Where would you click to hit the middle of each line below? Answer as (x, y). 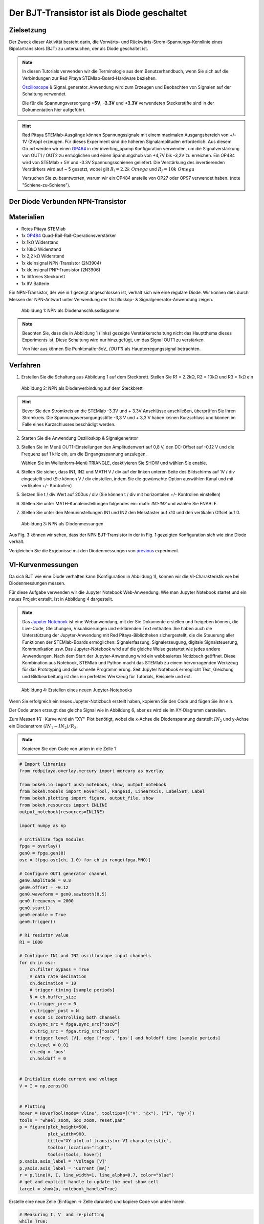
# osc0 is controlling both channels (75, 1017)
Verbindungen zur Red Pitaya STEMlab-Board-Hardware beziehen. (89, 78)
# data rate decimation (58, 976)
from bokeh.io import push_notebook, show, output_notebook (93, 784)
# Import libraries (43, 764)
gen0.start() (35, 908)
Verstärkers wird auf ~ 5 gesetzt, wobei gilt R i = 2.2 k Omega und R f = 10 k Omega (109, 170)
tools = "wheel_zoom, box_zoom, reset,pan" (72, 1120)
